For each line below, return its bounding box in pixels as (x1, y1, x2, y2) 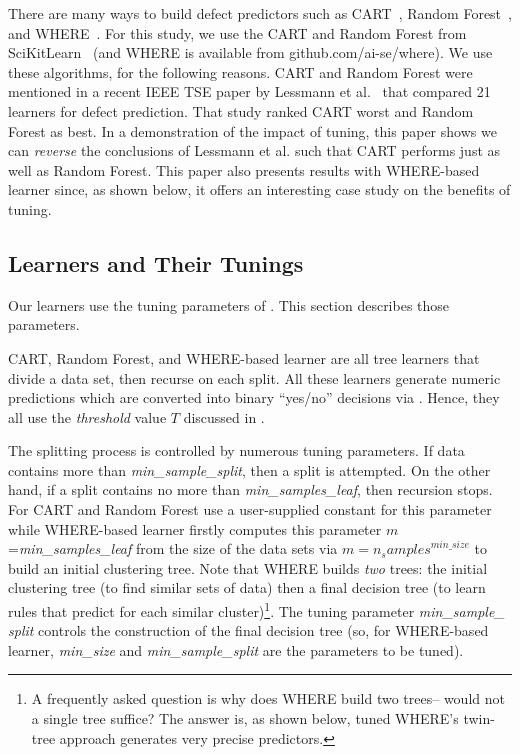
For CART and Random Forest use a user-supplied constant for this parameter (8, 499, 492, 520)
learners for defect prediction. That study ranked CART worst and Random (8, 100, 474, 121)
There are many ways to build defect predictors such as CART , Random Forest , (8, 3, 512, 23)
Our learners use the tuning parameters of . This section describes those (8, 294, 450, 315)
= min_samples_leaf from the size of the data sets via (8, 538, 338, 559)
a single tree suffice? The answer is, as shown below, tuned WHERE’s (31, 708, 459, 729)
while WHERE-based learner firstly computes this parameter (8, 518, 382, 539)
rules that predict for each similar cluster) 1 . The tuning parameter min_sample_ (8, 598, 505, 621)
